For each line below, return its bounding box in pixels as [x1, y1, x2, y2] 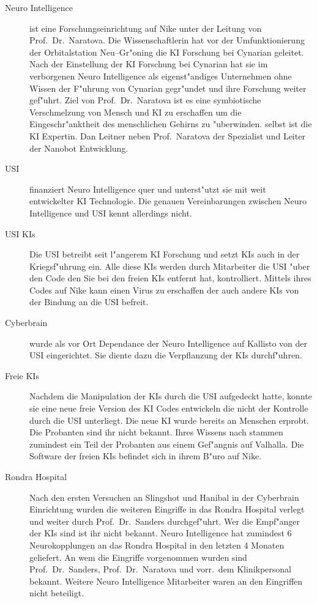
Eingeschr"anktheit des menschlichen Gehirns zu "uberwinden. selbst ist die [29, 117, 312, 130]
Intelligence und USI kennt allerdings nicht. [29, 206, 192, 219]
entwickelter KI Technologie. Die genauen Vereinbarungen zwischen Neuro [29, 194, 307, 207]
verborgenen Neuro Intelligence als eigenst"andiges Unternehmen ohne [29, 69, 292, 82]
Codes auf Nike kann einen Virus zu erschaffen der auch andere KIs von [29, 283, 299, 296]
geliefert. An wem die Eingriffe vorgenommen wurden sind [29, 550, 247, 563]
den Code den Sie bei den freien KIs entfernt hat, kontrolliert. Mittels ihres [29, 272, 311, 284]
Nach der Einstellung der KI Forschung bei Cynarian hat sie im [29, 57, 268, 70]
